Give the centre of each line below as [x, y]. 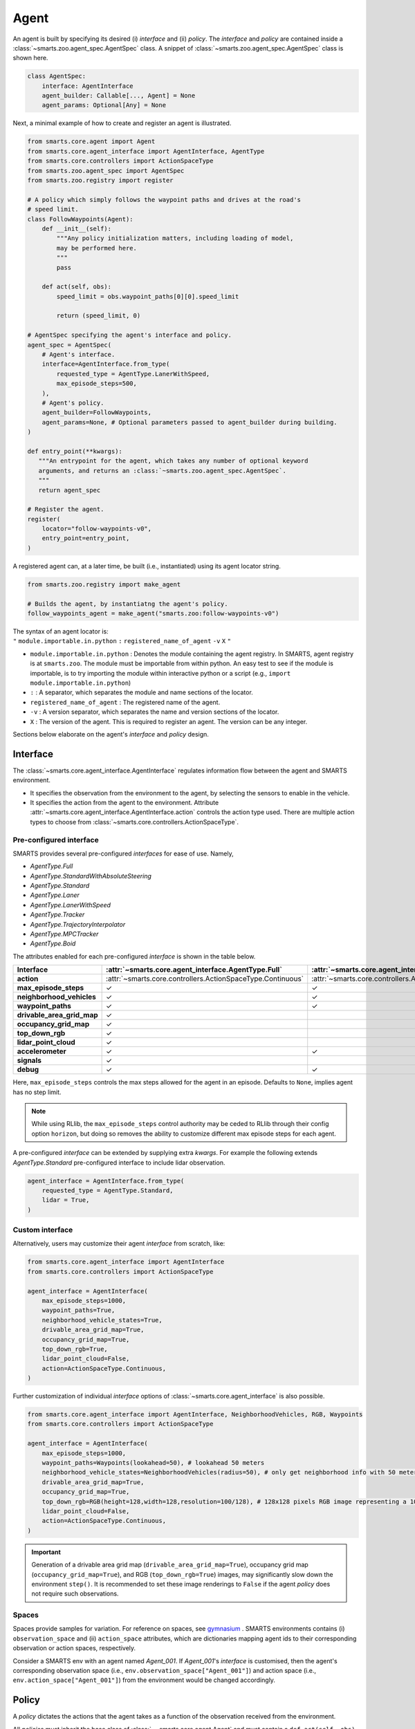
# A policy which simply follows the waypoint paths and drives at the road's [164, 200]
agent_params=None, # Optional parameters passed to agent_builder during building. [190, 422]
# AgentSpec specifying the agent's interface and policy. [129, 335]
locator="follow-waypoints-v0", [97, 529]
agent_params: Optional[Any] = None [104, 105]
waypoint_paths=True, [79, 1310]
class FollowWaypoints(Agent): [81, 219]
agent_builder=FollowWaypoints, [97, 413]
